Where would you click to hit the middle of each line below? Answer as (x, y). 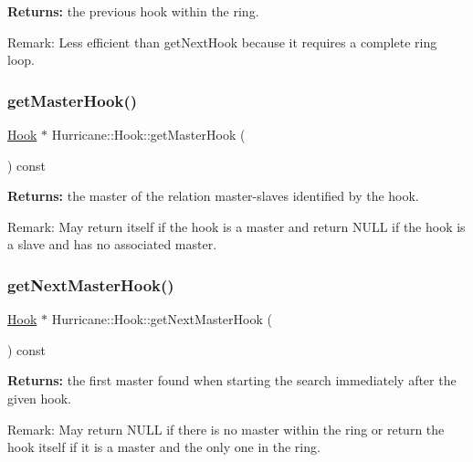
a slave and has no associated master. (112, 244)
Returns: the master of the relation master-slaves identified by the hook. (213, 196)
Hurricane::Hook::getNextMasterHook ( (162, 319)
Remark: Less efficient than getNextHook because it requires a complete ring (222, 42)
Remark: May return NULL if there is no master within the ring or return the (226, 429)
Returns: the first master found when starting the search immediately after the (232, 380)
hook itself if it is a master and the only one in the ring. (164, 447)
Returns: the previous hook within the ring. (133, 11)
